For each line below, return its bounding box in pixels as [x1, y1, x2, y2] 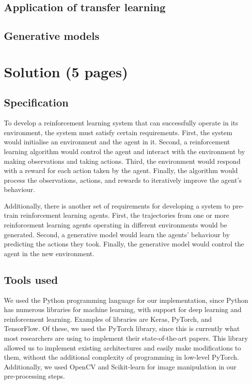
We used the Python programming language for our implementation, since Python [4, 295, 248, 305]
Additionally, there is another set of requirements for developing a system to [4, 200, 230, 210]
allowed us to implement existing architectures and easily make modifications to [4, 342, 241, 352]
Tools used [4, 272, 58, 287]
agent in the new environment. [4, 248, 94, 258]
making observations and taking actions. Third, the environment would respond [4, 156, 241, 166]
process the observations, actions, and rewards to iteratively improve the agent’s [4, 175, 242, 185]
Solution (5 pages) [4, 61, 128, 81]
